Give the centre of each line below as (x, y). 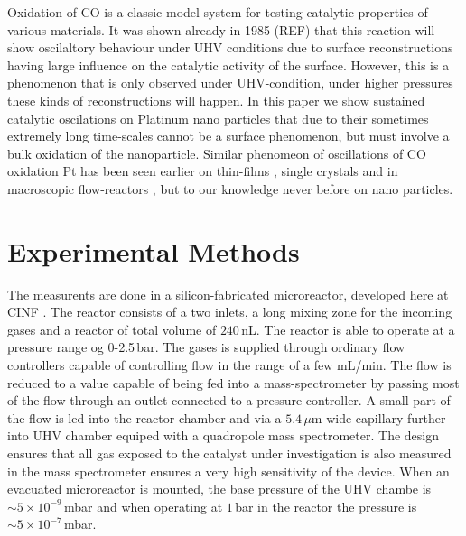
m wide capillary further (378, 417)
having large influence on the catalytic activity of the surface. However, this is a (228, 65)
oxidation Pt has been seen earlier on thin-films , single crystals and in (203, 171)
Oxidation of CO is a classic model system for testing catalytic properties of (218, 12)
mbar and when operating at (144, 506)
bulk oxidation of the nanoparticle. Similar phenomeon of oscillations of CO (217, 153)
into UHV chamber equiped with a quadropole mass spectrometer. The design (224, 435)
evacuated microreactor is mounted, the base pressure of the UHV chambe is (219, 489)
